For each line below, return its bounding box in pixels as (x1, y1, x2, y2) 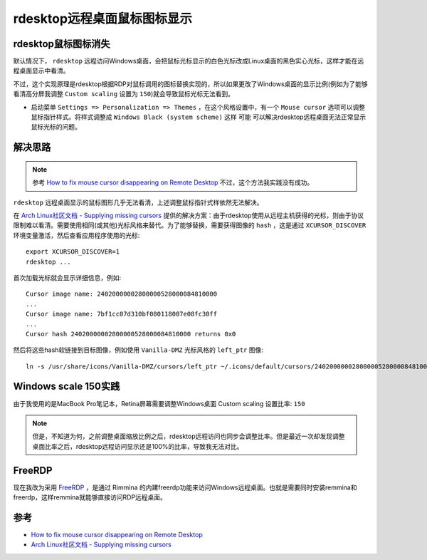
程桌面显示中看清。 (13, 66, 70, 75)
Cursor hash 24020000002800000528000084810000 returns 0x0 (26, 330, 236, 338)
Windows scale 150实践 (13, 380, 120, 393)
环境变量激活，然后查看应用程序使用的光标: (13, 231, 140, 239)
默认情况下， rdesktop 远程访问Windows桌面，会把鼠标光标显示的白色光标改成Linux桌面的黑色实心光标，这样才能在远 (13, 57, 364, 66)
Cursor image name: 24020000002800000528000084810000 (26, 290, 217, 299)
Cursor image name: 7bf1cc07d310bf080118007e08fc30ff (26, 310, 217, 318)
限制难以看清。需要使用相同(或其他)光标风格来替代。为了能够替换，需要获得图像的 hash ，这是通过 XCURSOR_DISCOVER (13, 221, 367, 229)
